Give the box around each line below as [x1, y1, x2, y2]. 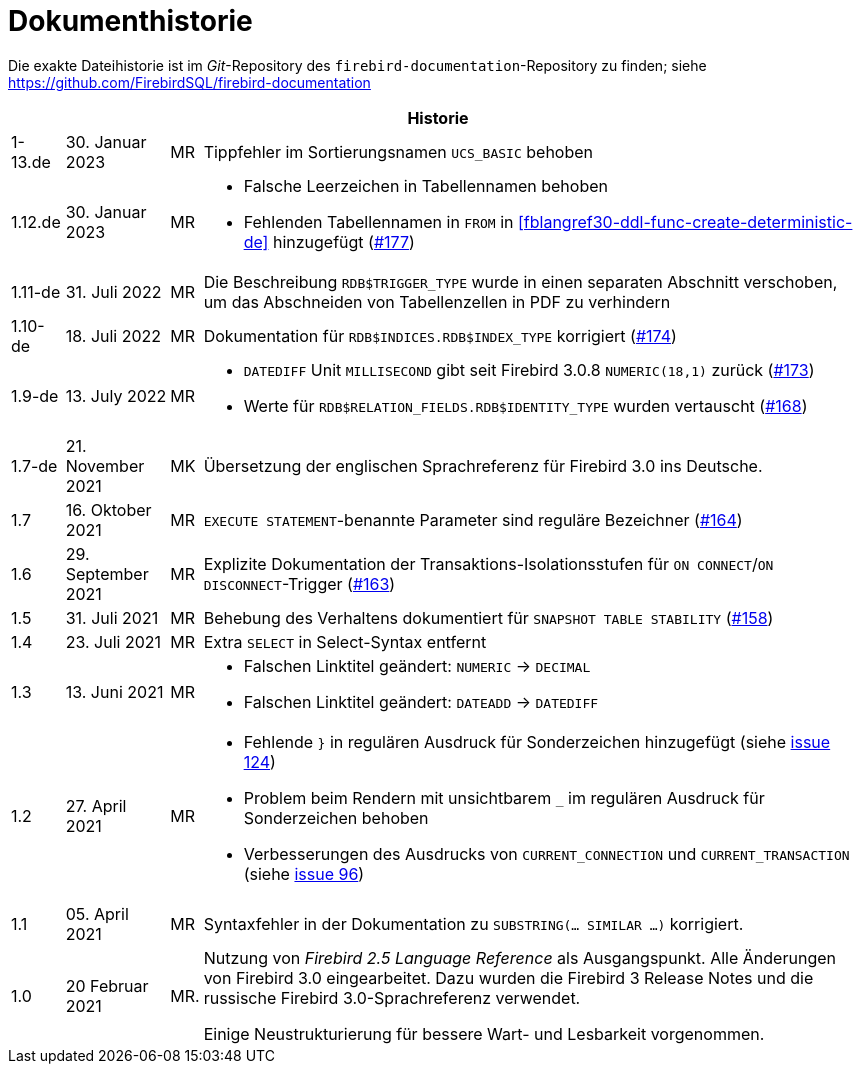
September [65, 563, 149, 584]
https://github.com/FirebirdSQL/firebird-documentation [8, 73, 371, 91]
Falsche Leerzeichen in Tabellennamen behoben [243, 175, 608, 196]
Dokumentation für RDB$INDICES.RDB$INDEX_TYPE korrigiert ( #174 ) [203, 325, 677, 346]
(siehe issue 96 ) [243, 863, 365, 884]
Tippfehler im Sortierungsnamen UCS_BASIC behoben [203, 141, 594, 162]
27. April [65, 795, 127, 816]
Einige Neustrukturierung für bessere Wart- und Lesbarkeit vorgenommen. [203, 1023, 765, 1044]
